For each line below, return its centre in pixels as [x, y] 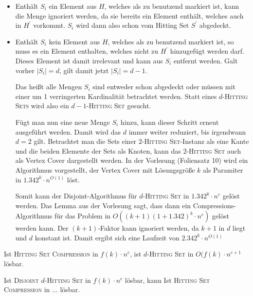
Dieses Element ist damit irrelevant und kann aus [89, 60]
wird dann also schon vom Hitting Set [133, 25]
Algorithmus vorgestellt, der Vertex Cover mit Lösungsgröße [105, 169]
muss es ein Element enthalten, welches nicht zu [87, 51]
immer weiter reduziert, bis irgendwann [187, 131]
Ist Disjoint [21, 280]
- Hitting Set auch [214, 150]
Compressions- [214, 205]
